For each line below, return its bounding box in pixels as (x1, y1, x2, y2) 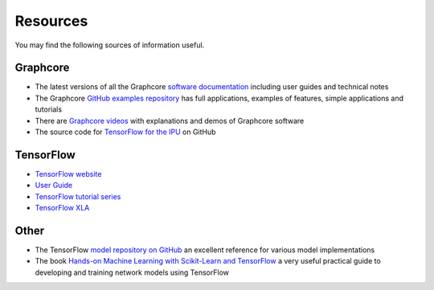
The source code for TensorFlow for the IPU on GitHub (35, 127, 216, 137)
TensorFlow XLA (35, 203, 90, 213)
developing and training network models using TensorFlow (35, 268, 229, 277)
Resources (14, 12, 88, 30)
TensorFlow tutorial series (35, 191, 121, 201)
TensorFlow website (35, 169, 102, 178)
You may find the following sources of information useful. (14, 40, 205, 50)
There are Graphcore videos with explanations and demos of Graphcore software (35, 116, 305, 125)
